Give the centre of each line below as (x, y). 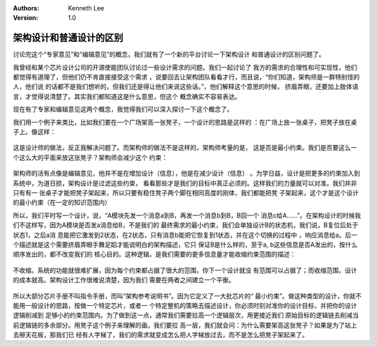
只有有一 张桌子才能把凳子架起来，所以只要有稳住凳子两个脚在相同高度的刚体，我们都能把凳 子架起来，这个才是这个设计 (186, 192)
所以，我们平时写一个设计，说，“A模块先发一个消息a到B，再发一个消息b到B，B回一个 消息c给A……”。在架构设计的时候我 (187, 215)
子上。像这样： (34, 132)
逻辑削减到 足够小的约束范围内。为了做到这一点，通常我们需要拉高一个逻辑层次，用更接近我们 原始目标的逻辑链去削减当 (186, 315)
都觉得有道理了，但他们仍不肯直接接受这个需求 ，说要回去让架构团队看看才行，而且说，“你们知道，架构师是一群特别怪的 (186, 77)
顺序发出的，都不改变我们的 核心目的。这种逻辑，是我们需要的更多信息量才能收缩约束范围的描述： (154, 254)
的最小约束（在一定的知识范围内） (62, 203)
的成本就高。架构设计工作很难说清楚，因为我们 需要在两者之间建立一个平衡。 (124, 280)
